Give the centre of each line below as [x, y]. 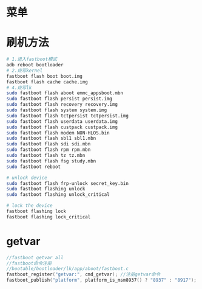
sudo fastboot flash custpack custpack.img [62, 127]
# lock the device [29, 206]
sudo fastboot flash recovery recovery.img [62, 105]
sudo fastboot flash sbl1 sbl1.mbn [51, 138]
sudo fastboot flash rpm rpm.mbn [49, 150]
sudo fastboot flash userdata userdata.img [62, 121]
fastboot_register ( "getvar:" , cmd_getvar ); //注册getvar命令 [83, 274]
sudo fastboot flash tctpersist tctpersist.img [68, 116]
